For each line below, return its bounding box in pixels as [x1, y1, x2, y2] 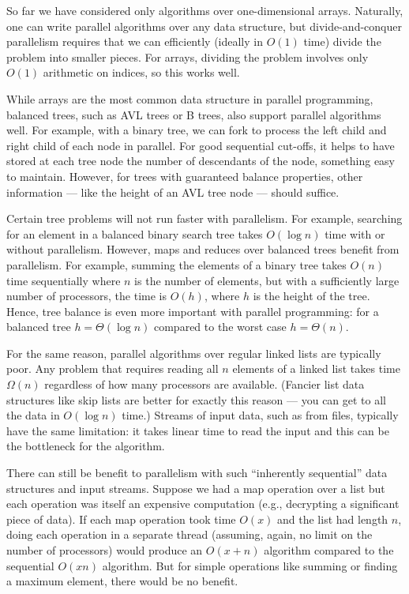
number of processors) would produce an [6, 542, 203, 558]
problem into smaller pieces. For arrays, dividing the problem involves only [6, 48, 369, 65]
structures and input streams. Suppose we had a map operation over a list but [6, 479, 385, 496]
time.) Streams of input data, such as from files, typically [122, 407, 399, 423]
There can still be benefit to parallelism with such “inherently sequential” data [6, 464, 388, 481]
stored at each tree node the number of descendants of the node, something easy [6, 152, 396, 169]
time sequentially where [6, 272, 121, 288]
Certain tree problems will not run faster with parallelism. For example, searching [6, 210, 403, 227]
